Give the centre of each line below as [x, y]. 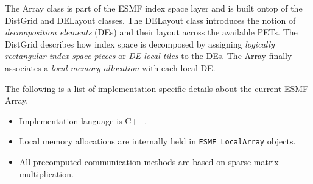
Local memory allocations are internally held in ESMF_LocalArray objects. [157, 141]
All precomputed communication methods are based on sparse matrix [149, 161]
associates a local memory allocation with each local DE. [110, 67]
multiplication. [46, 173]
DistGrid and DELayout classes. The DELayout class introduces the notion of [150, 20]
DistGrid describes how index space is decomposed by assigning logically [140, 44]
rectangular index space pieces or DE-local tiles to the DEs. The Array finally [149, 56]
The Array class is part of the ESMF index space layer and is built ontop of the [154, 8]
